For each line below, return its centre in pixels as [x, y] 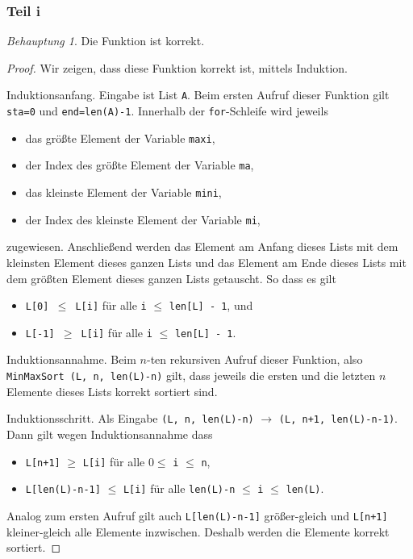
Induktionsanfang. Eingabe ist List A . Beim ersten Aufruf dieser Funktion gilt [198, 95]
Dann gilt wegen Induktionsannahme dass [110, 434]
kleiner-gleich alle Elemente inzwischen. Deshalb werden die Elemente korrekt [198, 531]
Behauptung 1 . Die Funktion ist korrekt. [106, 41]
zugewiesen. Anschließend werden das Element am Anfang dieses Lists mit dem [202, 246]
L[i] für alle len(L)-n [179, 488]
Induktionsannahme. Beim [71, 359]
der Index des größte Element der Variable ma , [140, 165]
